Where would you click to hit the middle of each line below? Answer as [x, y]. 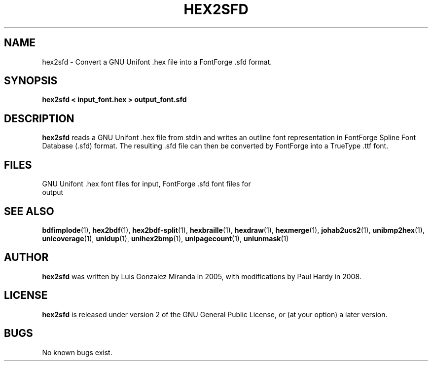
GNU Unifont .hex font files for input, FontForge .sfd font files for [146, 184]
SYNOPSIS [31, 81]
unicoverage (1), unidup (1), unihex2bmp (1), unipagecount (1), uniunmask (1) [165, 238]
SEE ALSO [29, 211]
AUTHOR [26, 257]
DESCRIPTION [39, 118]
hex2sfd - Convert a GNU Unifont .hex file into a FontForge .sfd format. [157, 62]
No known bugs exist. [77, 352]
